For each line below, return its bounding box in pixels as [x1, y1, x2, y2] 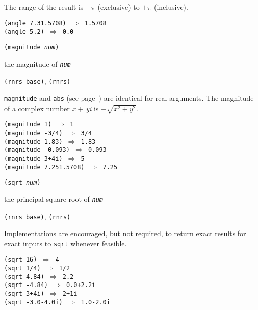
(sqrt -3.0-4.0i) [4, 298, 63, 306]
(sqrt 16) [4, 256, 37, 264]
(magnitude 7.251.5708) [4, 163, 85, 171]
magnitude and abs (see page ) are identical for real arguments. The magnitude [4, 92, 254, 103]
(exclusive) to [97, 2, 140, 12]
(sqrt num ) [4, 179, 41, 187]
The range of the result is [4, 2, 84, 12]
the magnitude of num [4, 58, 71, 69]
